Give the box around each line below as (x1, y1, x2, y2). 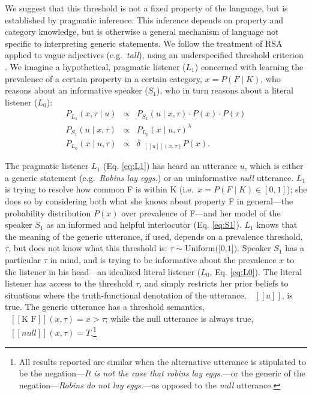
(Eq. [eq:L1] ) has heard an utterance (103, 159, 237, 172)
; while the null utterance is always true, (105, 312, 254, 324)
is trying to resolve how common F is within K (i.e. (5, 183, 194, 195)
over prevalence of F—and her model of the (121, 206, 281, 219)
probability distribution (5, 206, 91, 219)
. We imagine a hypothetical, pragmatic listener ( (5, 60, 186, 73)
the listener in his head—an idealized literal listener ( (5, 265, 201, 278)
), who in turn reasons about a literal (157, 84, 293, 97)
